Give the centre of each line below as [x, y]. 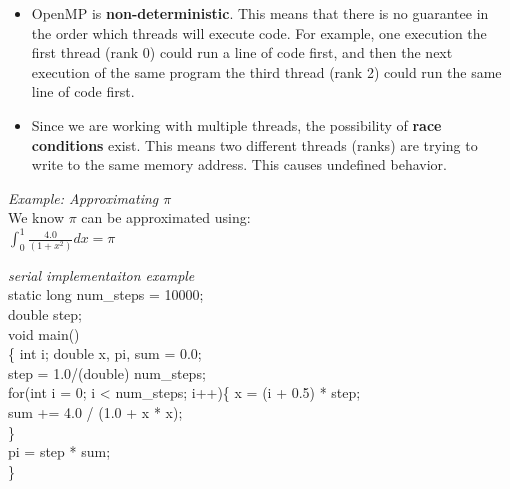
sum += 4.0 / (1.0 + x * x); [95, 411]
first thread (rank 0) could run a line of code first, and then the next [242, 52]
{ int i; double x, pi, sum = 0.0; [105, 353]
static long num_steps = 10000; [106, 294]
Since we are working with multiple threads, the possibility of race [236, 124]
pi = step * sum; [59, 451]
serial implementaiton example [101, 274]
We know [36, 217]
